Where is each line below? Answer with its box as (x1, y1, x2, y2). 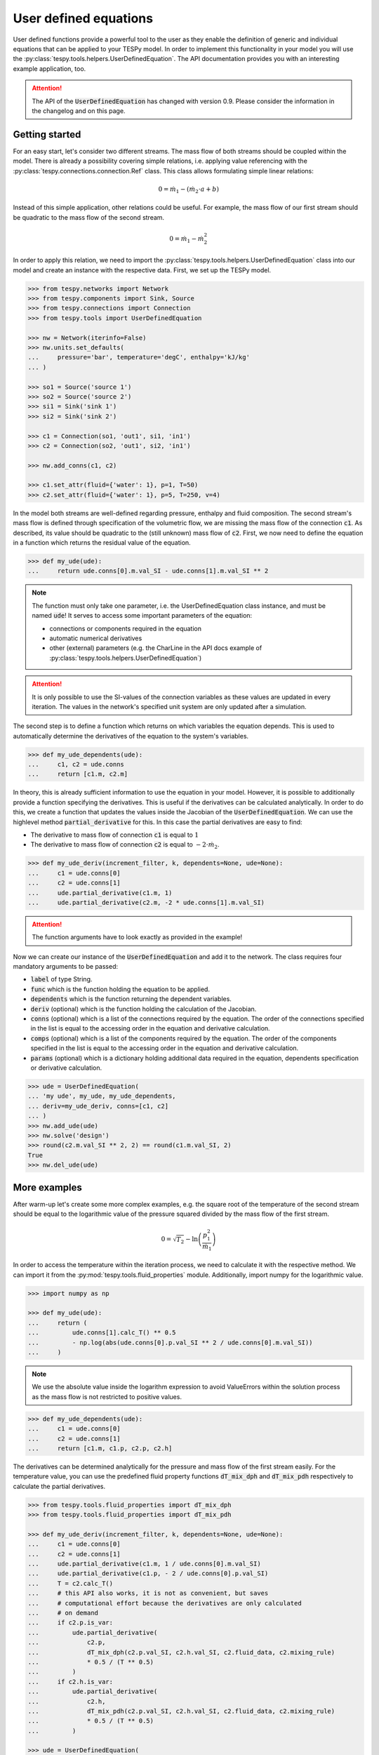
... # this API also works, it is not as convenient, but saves (27, 1589, 269, 1597)
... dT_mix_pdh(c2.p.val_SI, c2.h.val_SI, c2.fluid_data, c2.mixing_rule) (27, 1707, 335, 1715)
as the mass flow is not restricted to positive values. (32, 1392, 182, 1400)
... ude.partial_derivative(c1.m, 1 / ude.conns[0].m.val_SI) (27, 1560, 261, 1568)
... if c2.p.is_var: (27, 1619, 114, 1627)
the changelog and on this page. (32, 106, 126, 115)
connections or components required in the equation (49, 624, 201, 633)
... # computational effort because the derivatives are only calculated (27, 1599, 302, 1607)
